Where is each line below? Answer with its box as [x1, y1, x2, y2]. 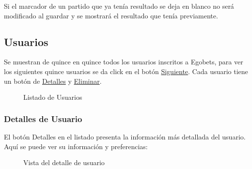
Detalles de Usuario [4, 112, 82, 124]
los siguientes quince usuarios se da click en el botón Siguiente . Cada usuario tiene [4, 66, 248, 76]
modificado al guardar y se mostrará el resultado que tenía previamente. [4, 10, 218, 20]
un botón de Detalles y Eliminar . [4, 76, 102, 86]
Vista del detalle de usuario [23, 157, 105, 168]
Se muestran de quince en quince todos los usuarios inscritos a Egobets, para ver [4, 57, 243, 67]
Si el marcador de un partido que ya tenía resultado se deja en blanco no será [4, 1, 234, 11]
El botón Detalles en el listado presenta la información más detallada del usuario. [4, 131, 246, 141]
